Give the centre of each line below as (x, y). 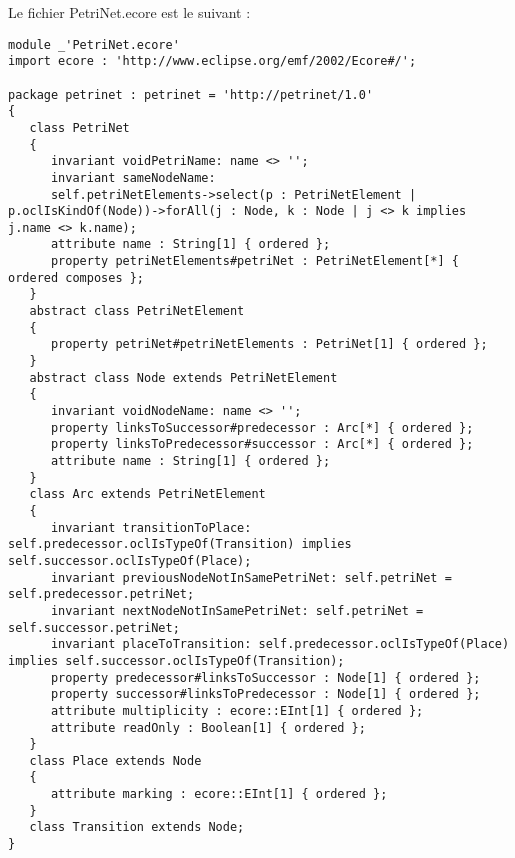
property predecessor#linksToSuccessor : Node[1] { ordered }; (265, 677)
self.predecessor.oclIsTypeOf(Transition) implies (180, 544)
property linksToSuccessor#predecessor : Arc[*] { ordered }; (262, 427)
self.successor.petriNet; (94, 627)
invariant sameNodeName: (133, 177)
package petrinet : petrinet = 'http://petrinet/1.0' (191, 94)
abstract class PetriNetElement (137, 311)
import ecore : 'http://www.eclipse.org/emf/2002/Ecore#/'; (212, 61)
